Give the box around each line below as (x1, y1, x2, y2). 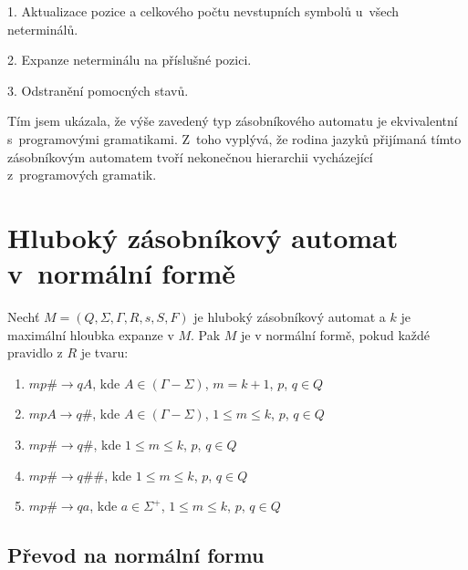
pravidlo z (7, 343, 63, 362)
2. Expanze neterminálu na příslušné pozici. (7, 50, 252, 69)
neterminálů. (7, 19, 78, 38)
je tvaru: (80, 343, 129, 362)
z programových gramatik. (7, 165, 157, 184)
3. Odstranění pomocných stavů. (7, 80, 189, 99)
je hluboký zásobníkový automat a (193, 307, 386, 326)
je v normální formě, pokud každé (241, 325, 431, 344)
